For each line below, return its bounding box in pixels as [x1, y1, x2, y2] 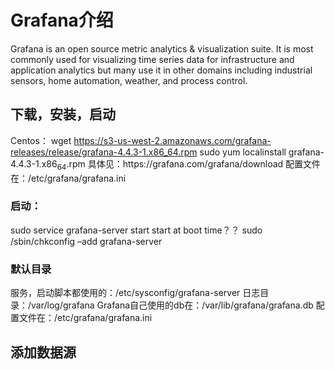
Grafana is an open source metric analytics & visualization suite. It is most [10, 42, 314, 55]
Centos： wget [10, 134, 72, 146]
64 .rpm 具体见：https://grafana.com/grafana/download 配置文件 [56, 157, 322, 172]
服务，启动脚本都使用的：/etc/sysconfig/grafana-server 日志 [10, 287, 261, 299]
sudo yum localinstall [199, 146, 287, 158]
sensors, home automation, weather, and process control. [10, 74, 248, 86]
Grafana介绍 [10, 9, 114, 32]
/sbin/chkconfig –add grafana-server [10, 235, 163, 247]
